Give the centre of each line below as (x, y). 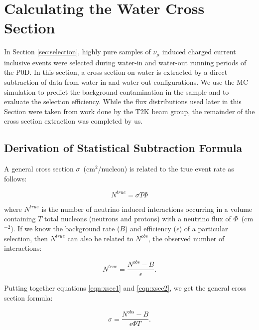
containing (20, 219)
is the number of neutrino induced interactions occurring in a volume (147, 209)
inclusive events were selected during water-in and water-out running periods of (125, 62)
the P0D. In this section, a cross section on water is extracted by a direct (116, 72)
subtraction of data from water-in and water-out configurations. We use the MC (126, 82)
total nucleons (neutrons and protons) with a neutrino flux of (137, 219)
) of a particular (203, 228)
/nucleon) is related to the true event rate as (166, 169)
